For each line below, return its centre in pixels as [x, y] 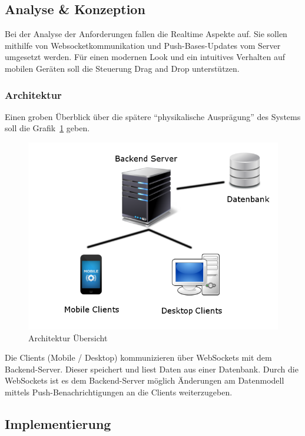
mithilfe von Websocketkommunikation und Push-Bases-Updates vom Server [143, 45]
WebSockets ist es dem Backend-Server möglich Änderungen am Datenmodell [145, 380]
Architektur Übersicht [68, 337]
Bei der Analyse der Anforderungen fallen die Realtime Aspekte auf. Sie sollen [146, 34]
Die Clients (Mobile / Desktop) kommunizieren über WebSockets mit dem [138, 357]
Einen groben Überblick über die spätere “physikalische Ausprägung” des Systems [153, 116]
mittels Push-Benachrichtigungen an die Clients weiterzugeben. [119, 392]
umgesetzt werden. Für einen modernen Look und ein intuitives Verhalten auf [145, 57]
